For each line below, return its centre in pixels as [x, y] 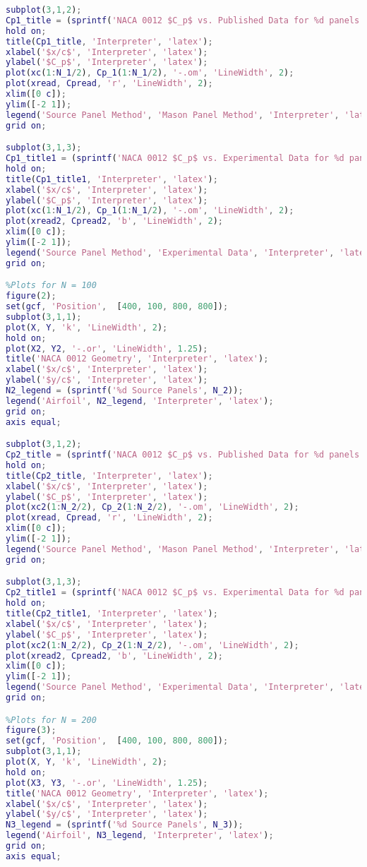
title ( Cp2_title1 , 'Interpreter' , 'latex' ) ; [112, 614]
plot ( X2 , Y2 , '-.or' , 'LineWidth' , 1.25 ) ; [107, 348]
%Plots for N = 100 [51, 286]
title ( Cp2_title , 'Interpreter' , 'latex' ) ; [109, 476]
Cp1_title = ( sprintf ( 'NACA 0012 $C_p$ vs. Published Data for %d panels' [185, 20]
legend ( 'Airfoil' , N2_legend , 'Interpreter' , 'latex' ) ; [140, 401]
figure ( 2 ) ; [31, 296]
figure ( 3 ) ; [31, 730]
